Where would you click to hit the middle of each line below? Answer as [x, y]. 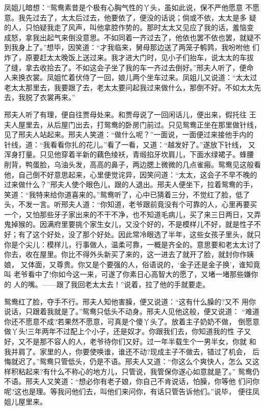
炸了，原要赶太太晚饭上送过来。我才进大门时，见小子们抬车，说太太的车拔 [129, 57]
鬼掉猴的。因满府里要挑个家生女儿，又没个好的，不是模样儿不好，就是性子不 [132, 224]
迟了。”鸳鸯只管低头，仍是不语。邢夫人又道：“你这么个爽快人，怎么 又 [135, 361]
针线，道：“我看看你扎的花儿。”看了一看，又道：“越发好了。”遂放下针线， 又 [130, 144]
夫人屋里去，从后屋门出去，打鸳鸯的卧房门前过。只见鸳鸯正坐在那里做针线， [132, 124]
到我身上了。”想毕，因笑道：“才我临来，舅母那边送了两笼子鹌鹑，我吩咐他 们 [132, 47]
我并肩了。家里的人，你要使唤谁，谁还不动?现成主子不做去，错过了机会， [127, 351]
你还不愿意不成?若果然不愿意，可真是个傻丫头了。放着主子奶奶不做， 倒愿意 [132, 321]
